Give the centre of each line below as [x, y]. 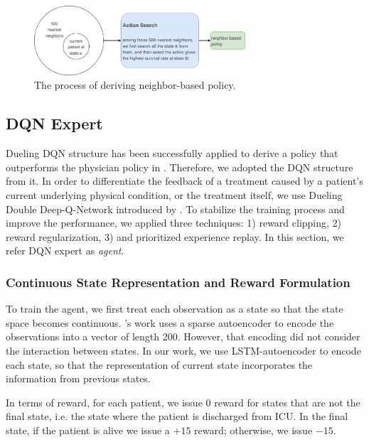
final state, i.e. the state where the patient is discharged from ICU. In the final [177, 416]
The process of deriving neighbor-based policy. [135, 85]
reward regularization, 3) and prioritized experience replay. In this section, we [175, 236]
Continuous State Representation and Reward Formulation [178, 282]
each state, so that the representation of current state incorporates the [159, 364]
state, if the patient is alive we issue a [88, 430]
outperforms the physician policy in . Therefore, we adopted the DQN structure [180, 167]
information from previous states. [78, 378]
